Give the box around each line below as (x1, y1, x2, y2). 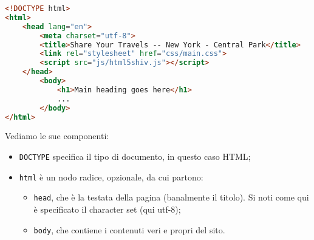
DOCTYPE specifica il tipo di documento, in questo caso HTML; (19, 149, 251, 162)
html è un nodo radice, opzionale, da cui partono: (19, 170, 203, 183)
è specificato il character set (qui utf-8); (33, 202, 181, 215)
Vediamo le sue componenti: (5, 129, 109, 142)
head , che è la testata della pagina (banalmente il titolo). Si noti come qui (33, 191, 309, 204)
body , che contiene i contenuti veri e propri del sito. (33, 223, 225, 236)
